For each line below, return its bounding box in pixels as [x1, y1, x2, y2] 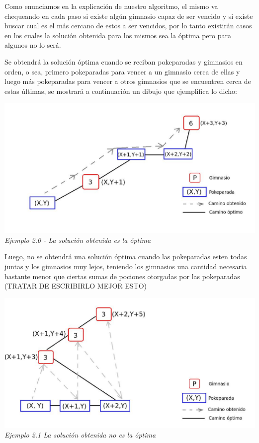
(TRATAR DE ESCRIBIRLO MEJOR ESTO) [4, 281, 147, 291]
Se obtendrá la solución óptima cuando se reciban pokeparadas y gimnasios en [4, 56, 243, 67]
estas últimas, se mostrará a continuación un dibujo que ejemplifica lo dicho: [4, 85, 237, 96]
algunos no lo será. [4, 40, 61, 50]
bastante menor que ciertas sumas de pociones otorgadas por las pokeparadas [4, 271, 240, 281]
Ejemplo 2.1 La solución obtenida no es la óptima [4, 430, 156, 440]
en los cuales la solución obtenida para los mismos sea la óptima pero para [4, 30, 232, 40]
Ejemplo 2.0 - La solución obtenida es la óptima [4, 234, 151, 245]
